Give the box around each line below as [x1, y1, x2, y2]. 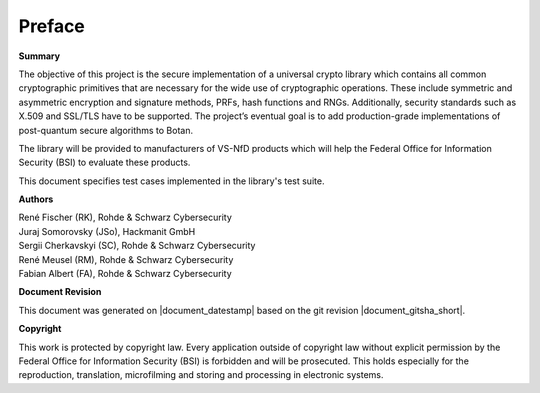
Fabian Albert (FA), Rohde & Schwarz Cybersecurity [18, 268, 232, 280]
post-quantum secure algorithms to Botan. [18, 124, 194, 136]
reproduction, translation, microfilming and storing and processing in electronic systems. [18, 369, 384, 381]
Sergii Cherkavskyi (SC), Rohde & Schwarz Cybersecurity [18, 240, 256, 252]
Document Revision [18, 286, 102, 298]
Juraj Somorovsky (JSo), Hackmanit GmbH [18, 225, 196, 237]
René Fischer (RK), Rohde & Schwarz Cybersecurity [18, 211, 232, 224]
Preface [18, 15, 85, 37]
